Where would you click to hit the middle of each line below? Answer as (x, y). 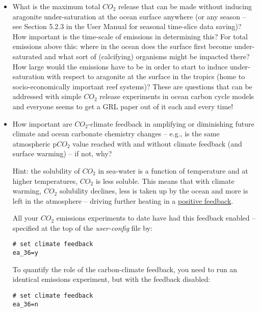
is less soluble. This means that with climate (165, 181)
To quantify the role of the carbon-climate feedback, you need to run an (125, 269)
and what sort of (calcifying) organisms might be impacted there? (147, 56)
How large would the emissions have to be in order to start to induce (120, 66)
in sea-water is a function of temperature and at (173, 170)
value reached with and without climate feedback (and (157, 143)
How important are (42, 123)
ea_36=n (25, 304)
